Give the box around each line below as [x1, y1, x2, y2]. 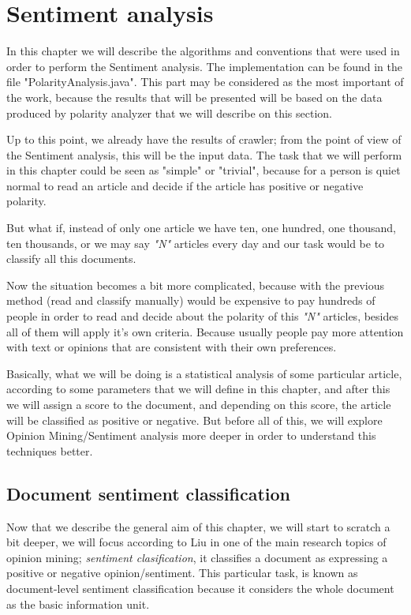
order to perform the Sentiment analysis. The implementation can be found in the [6, 58, 402, 74]
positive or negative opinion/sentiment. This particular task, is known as [6, 564, 358, 581]
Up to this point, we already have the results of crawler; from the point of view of [6, 131, 402, 148]
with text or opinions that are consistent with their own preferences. [6, 339, 337, 355]
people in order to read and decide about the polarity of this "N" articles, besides [6, 308, 399, 324]
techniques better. [6, 442, 93, 459]
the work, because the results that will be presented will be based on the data [6, 88, 383, 105]
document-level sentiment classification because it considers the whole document [6, 579, 394, 596]
